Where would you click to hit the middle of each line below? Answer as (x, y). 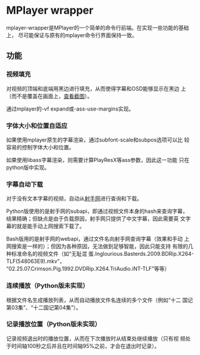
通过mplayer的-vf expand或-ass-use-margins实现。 (70, 109)
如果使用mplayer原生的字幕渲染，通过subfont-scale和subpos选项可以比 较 (98, 140)
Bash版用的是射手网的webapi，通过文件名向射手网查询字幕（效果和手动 (95, 239)
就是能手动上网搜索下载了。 (50, 226)
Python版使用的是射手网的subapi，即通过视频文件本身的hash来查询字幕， (97, 211)
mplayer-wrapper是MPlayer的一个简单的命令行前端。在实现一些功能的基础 (98, 27)
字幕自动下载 (25, 184)
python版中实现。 (28, 167)
